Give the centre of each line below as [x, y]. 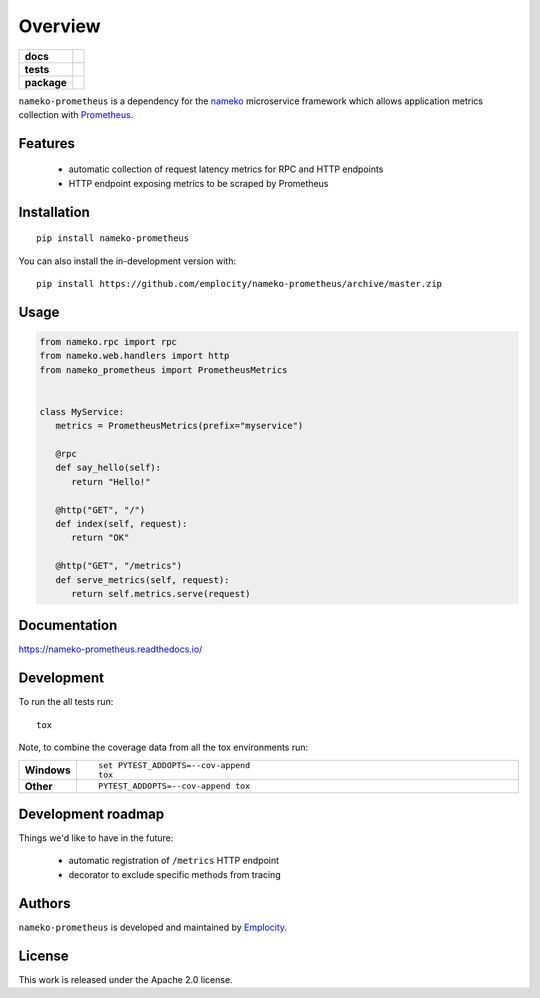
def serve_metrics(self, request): [142, 579]
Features [46, 143]
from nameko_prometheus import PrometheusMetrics [163, 369]
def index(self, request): [121, 523]
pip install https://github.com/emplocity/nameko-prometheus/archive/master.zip [239, 283]
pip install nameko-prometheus [113, 238]
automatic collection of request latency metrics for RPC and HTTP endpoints [226, 169]
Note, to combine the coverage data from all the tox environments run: [163, 747]
